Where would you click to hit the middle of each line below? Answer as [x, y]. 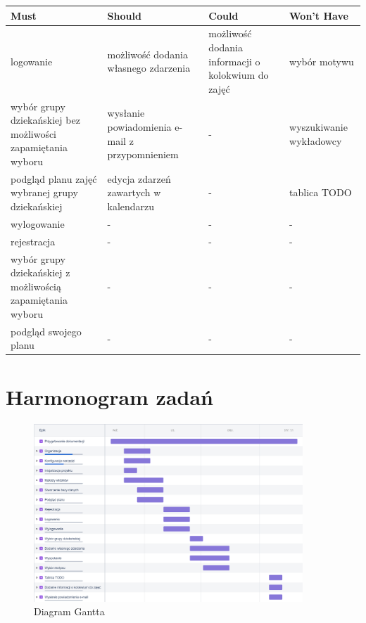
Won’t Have [319, 15]
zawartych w [134, 192]
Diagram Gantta [69, 611]
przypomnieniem [143, 154]
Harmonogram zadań [110, 396]
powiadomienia [139, 126]
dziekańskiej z [40, 272]
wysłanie [126, 113]
